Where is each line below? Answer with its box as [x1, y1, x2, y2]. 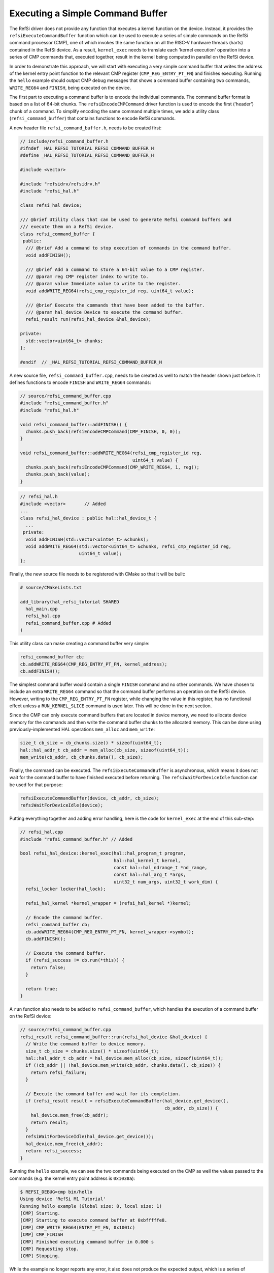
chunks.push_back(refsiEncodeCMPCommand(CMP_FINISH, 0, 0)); [25, 429, 181, 435]
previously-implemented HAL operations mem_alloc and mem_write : [9, 726, 155, 733]
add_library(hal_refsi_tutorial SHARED [20, 599, 119, 604]
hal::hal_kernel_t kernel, [113, 857, 181, 863]
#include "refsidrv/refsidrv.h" [20, 181, 101, 187]
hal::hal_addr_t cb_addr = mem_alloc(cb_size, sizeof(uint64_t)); [20, 747, 189, 753]
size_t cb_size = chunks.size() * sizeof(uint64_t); [25, 1048, 159, 1054]
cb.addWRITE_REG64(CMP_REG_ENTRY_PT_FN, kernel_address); [20, 661, 167, 667]
